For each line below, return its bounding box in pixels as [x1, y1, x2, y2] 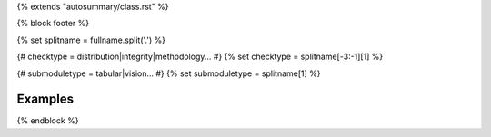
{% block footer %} [16, 18, 90, 29]
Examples [16, 92, 75, 107]
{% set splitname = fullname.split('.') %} [16, 34, 165, 45]
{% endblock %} [16, 115, 79, 126]
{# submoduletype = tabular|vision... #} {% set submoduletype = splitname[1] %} [16, 68, 322, 79]
